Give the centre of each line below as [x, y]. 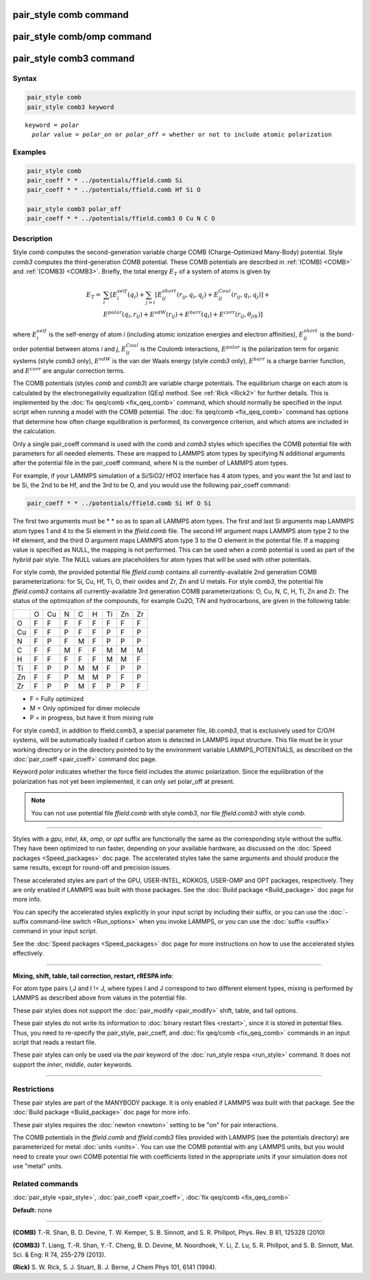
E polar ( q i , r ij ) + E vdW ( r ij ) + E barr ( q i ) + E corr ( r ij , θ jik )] [183, 315]
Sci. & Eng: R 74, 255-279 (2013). [59, 1255]
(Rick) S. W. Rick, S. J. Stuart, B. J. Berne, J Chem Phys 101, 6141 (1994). [115, 1267]
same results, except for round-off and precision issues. [92, 867]
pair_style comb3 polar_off [74, 209]
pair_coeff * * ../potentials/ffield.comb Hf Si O [114, 190]
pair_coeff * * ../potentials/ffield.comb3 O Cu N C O [121, 219]
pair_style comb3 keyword [71, 107]
